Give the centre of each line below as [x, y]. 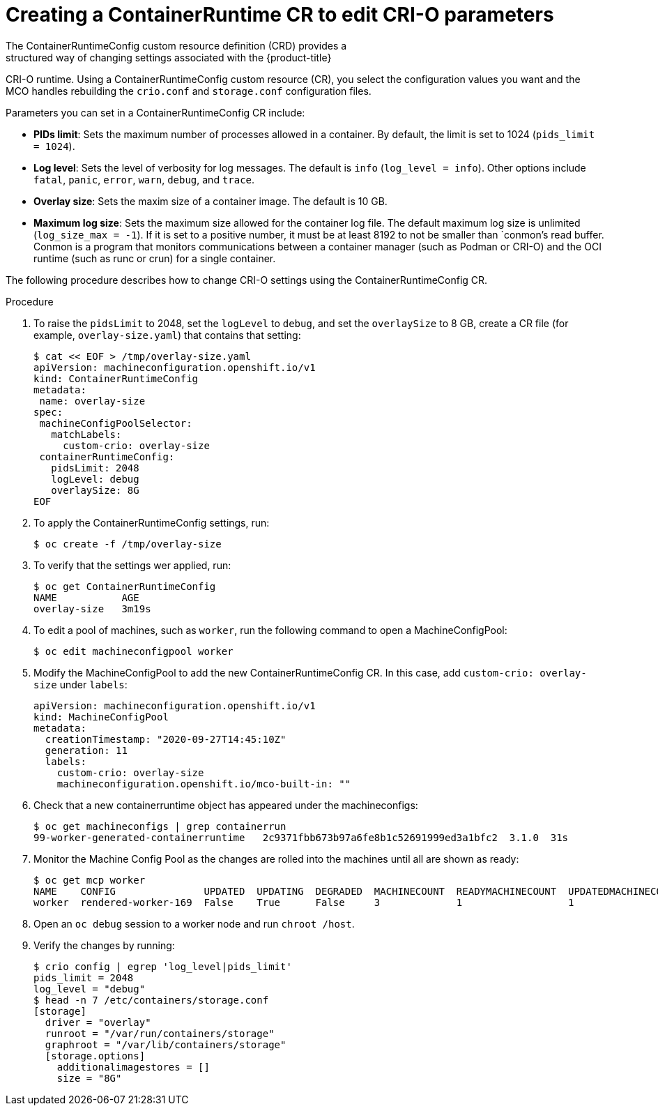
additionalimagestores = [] [133, 1067]
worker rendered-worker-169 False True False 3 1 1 [304, 902]
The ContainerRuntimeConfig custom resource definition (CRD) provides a [176, 45]
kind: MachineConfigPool [101, 717]
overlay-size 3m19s [92, 609]
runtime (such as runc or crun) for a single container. [155, 258]
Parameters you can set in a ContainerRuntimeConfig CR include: [155, 112]
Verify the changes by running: [104, 945]
